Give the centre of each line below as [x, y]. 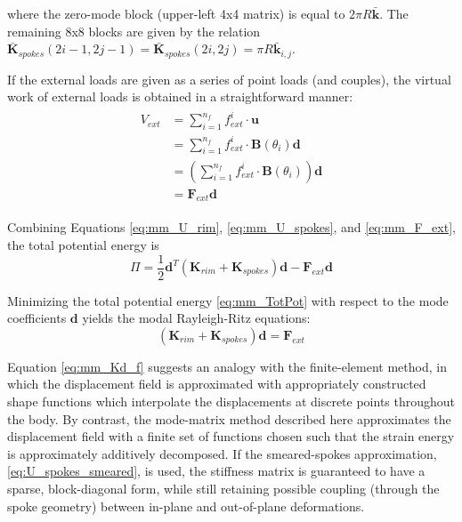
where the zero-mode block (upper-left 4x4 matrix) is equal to [176, 13]
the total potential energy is [83, 244]
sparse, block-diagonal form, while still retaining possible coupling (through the [223, 488]
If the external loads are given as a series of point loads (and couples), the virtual [229, 79]
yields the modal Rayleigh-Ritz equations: [196, 318]
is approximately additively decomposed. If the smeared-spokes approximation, [222, 453]
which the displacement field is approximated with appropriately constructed [217, 384]
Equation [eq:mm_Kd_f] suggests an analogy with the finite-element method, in [227, 366]
